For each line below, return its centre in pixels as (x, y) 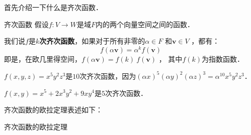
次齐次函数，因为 (108, 76)
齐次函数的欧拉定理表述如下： (53, 110)
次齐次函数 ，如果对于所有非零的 (92, 41)
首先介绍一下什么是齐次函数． (53, 7)
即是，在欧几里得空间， (43, 58)
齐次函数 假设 (26, 24)
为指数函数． (223, 58)
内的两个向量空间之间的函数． (145, 24)
